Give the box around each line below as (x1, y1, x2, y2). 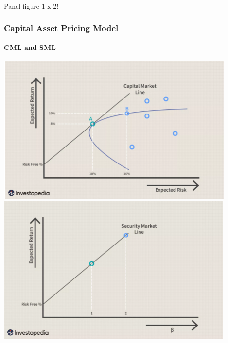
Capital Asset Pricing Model (4, 21, 119, 33)
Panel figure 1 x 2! (4, 1, 59, 11)
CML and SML (4, 42, 56, 52)
